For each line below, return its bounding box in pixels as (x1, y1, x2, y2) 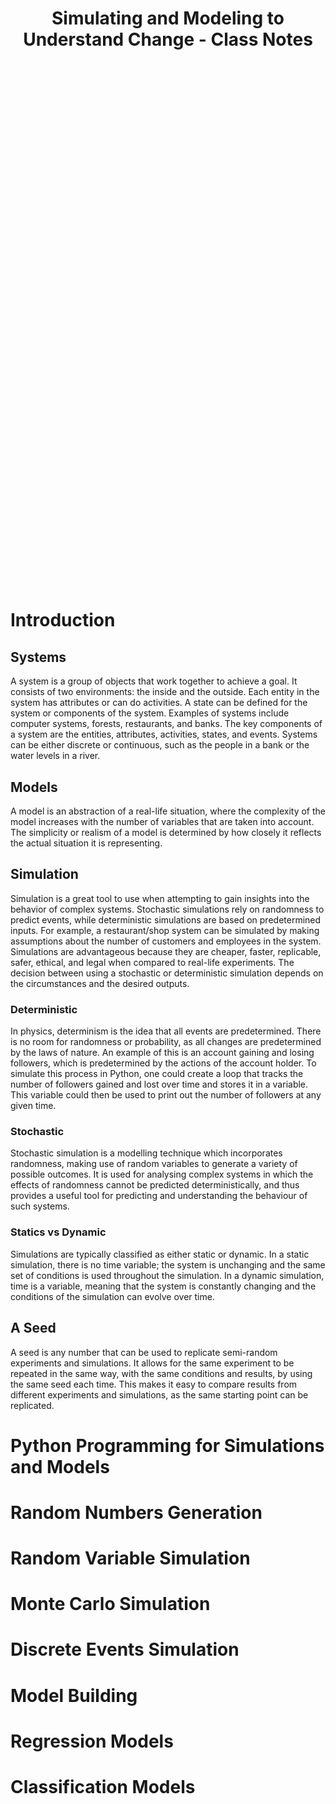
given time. (10, 1100, 57, 1112)
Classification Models (10, 1776, 196, 1799)
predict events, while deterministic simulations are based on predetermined (10, 913, 322, 926)
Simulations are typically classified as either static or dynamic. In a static (10, 1248, 310, 1260)
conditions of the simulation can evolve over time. (10, 1290, 215, 1302)
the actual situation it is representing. (10, 837, 163, 849)
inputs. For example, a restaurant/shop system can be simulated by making (10, 924, 320, 936)
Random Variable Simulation (10, 1547, 251, 1570)
